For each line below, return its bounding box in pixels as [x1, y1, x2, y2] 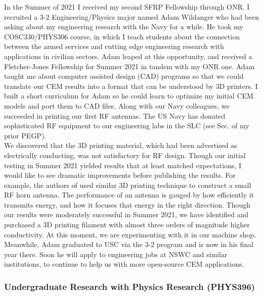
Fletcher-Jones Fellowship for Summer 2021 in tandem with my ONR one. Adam [4, 61, 255, 71]
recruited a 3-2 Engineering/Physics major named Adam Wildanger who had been [4, 11, 259, 22]
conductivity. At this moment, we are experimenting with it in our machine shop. [4, 229, 256, 239]
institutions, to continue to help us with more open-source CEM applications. [4, 259, 244, 269]
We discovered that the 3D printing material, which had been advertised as [4, 140, 237, 151]
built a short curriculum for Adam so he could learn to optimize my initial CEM [4, 90, 253, 101]
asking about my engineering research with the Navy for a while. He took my [4, 21, 243, 32]
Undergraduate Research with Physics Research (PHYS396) [4, 280, 255, 292]
